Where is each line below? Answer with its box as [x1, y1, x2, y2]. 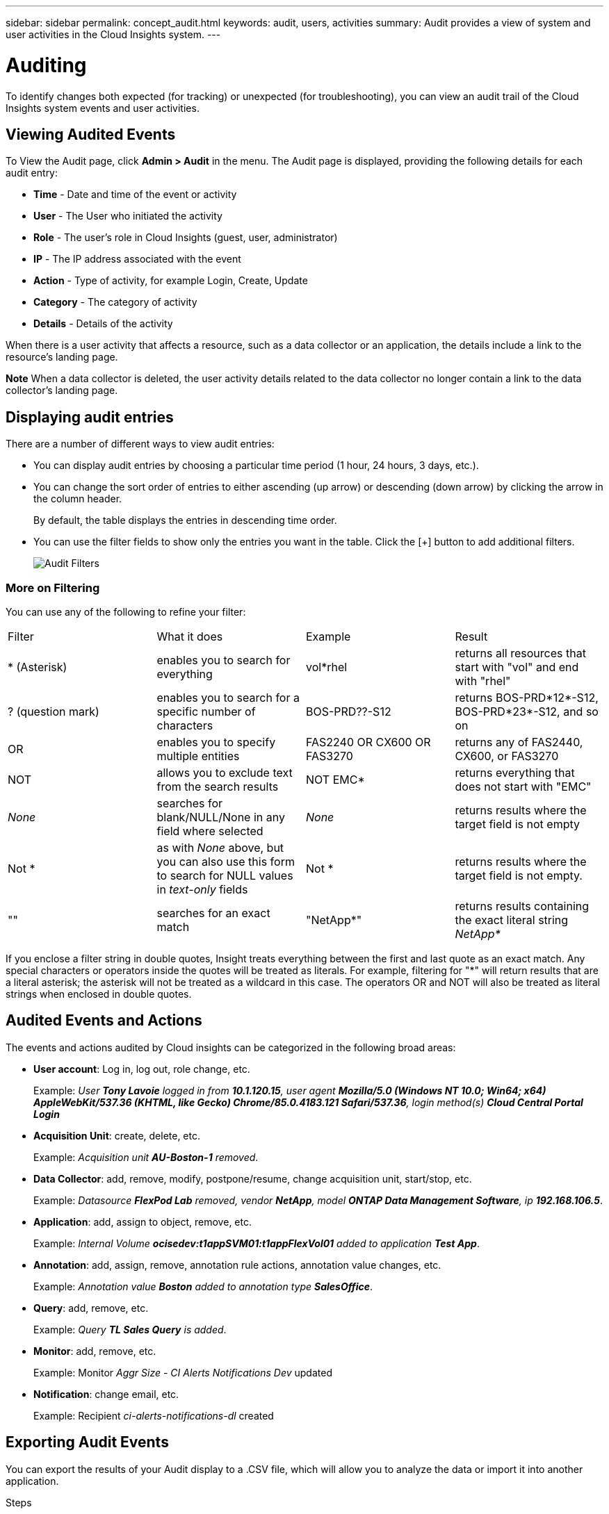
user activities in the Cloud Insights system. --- [6, 28, 221, 40]
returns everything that [455, 765, 575, 780]
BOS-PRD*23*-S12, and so [455, 704, 599, 718]
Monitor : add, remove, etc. [33, 1344, 156, 1357]
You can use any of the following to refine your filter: [6, 605, 246, 618]
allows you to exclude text [156, 765, 293, 780]
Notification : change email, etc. [33, 1388, 179, 1400]
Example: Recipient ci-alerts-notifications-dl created [33, 1409, 274, 1422]
